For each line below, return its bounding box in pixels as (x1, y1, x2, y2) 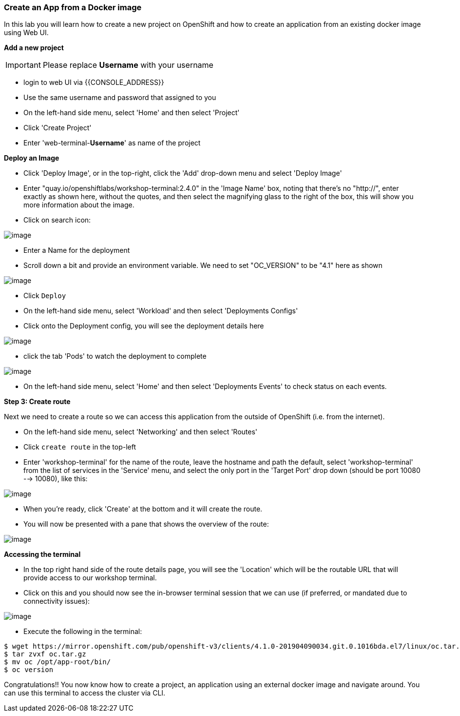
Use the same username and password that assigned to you (23, 93, 216, 102)
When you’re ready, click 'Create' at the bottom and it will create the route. (23, 505, 263, 513)
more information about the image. (23, 201, 134, 209)
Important (5, 60, 41, 70)
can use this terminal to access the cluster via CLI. (4, 689, 166, 697)
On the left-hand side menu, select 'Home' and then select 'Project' (23, 108, 240, 117)
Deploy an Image (4, 154, 59, 163)
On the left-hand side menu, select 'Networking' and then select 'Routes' (23, 428, 258, 436)
